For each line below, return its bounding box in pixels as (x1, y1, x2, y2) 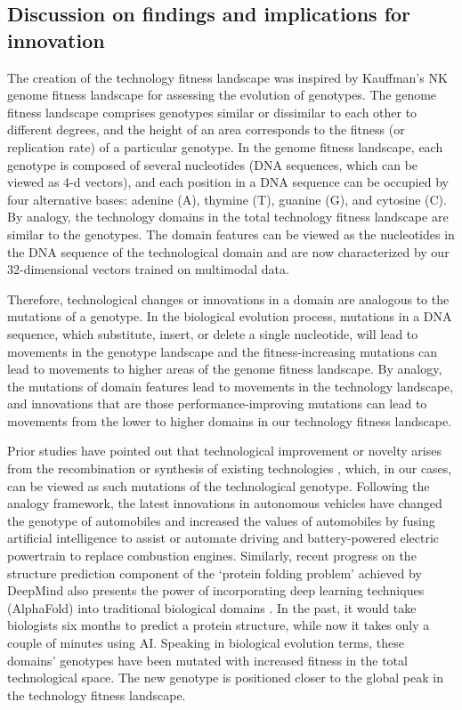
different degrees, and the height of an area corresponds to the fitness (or (7, 120, 405, 139)
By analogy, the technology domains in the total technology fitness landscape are (7, 207, 449, 226)
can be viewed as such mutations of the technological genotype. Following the (7, 476, 430, 495)
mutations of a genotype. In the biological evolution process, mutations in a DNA (7, 307, 452, 326)
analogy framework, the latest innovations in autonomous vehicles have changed (7, 494, 442, 512)
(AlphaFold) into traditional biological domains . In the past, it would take (7, 598, 417, 617)
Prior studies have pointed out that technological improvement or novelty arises (7, 441, 442, 460)
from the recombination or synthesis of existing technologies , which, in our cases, (7, 459, 452, 478)
